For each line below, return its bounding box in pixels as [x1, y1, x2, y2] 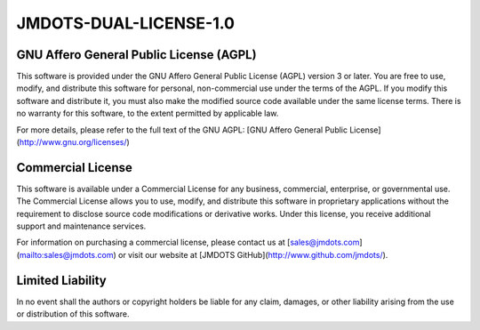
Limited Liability [16, 272, 107, 288]
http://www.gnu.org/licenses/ [19, 137, 128, 148]
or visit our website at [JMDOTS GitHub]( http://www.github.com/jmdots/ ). [117, 249, 388, 260]
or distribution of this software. [16, 309, 130, 319]
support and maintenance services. [16, 221, 147, 231]
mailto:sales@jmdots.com [19, 249, 114, 260]
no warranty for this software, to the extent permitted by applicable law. [16, 108, 279, 119]
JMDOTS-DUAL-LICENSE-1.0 [16, 13, 236, 33]
